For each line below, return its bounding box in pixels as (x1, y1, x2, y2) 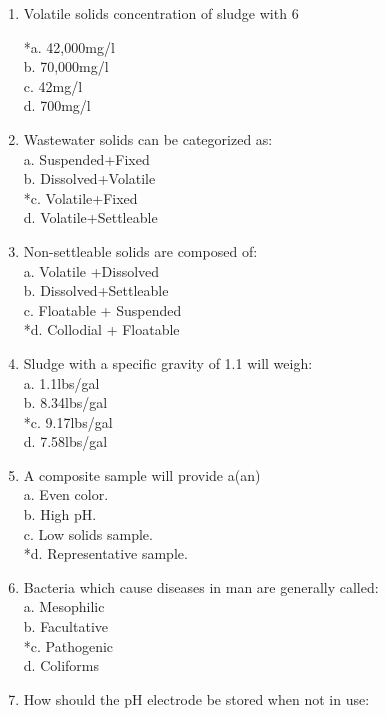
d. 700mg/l (23, 95, 91, 116)
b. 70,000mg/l (23, 56, 109, 77)
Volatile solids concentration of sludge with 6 (23, 3, 299, 23)
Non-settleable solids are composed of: (23, 240, 258, 261)
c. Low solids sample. (23, 523, 153, 544)
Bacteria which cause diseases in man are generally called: (23, 576, 379, 597)
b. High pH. (23, 504, 97, 525)
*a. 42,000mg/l (23, 36, 115, 57)
